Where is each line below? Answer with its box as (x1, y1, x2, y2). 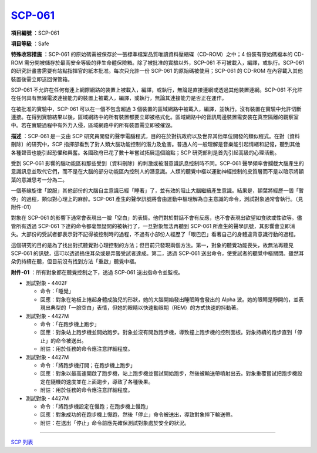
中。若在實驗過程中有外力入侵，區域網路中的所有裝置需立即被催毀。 (11, 122, 176, 129)
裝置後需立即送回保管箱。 (11, 75, 73, 82)
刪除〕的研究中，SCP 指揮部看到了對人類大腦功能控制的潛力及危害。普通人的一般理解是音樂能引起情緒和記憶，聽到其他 (11, 141, 301, 148)
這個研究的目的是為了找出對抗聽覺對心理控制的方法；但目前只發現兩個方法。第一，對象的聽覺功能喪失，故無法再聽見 (11, 241, 294, 249)
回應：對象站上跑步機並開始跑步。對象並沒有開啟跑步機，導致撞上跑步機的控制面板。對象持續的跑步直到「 (40, 329, 298, 336)
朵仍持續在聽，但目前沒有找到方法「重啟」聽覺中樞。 (11, 258, 140, 265)
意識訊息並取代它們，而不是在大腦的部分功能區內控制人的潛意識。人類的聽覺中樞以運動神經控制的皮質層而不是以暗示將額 (11, 168, 304, 175)
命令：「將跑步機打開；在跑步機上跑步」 (40, 362, 136, 368)
